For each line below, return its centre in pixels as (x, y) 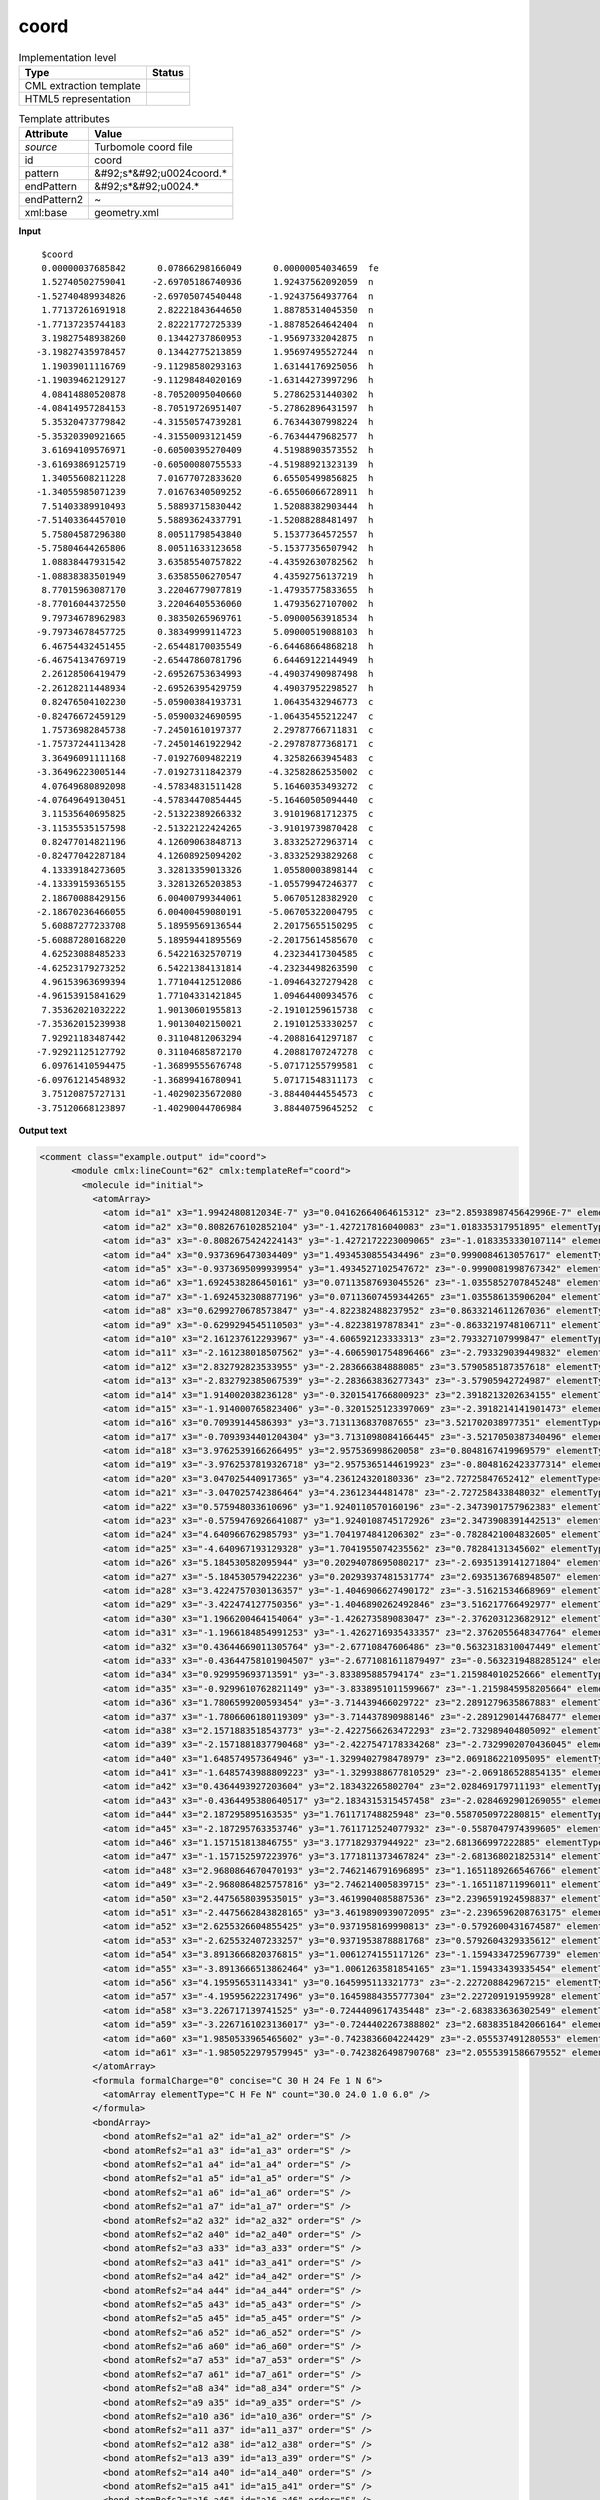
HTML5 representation (78, 98)
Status (167, 72)
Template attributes (64, 119)
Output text (43, 1130)
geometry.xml (127, 213)
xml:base (46, 213)
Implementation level (67, 57)
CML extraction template (82, 85)
